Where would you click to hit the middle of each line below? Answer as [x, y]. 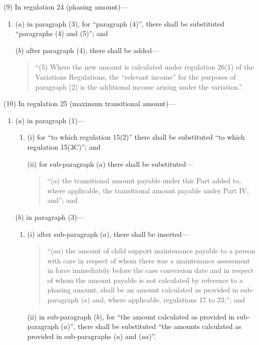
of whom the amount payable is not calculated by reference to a [145, 280]
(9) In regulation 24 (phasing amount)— [66, 7]
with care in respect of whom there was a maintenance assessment [149, 260]
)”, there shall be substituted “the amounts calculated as [154, 326]
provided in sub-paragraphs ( [72, 336]
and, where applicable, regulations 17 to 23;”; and [169, 300]
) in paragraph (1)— [53, 120]
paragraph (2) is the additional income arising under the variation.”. [139, 86]
